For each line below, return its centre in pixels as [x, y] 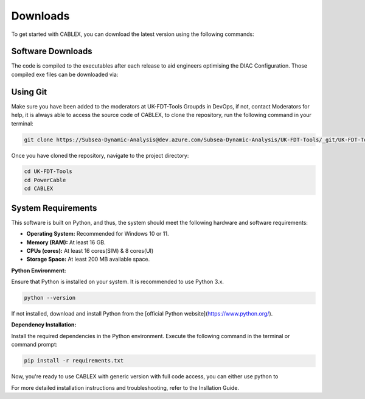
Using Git [29, 92]
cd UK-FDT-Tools [48, 171]
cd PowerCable [45, 180]
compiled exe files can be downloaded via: [65, 74]
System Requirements [54, 208]
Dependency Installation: [44, 325]
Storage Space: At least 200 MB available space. [88, 260]
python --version [50, 298]
